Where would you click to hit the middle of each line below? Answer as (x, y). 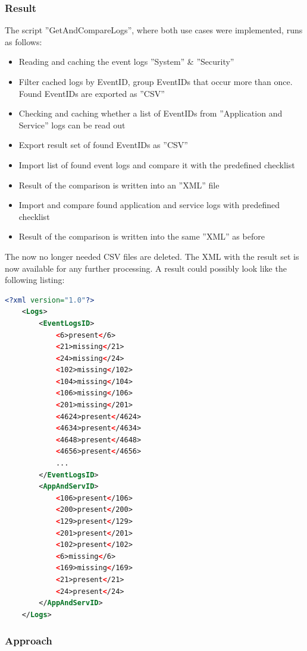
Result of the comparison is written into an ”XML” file (119, 185)
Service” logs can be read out (72, 125)
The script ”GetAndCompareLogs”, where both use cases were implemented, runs (154, 30)
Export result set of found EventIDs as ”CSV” (103, 145)
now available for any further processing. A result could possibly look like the (146, 268)
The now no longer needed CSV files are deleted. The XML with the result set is (152, 256)
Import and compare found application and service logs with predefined (149, 205)
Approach (29, 641)
